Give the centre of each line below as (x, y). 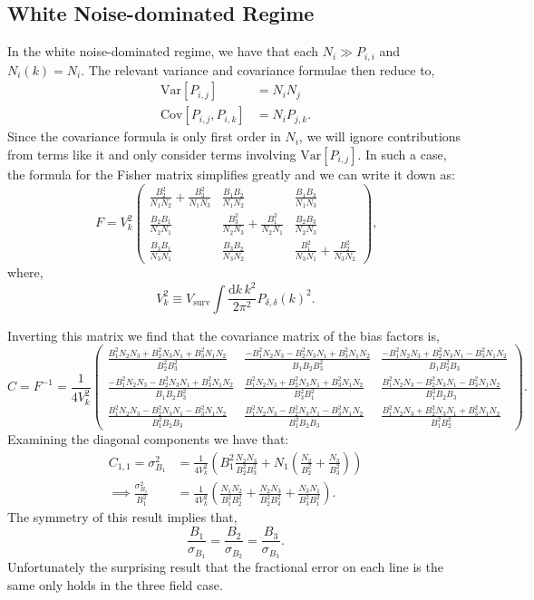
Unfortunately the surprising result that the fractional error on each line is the (225, 566)
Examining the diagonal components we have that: (148, 439)
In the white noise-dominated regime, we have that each (163, 51)
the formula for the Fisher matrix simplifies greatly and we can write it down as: (231, 174)
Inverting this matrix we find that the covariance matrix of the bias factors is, (223, 335)
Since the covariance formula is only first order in (144, 136)
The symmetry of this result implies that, (122, 517)
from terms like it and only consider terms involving (152, 154)
